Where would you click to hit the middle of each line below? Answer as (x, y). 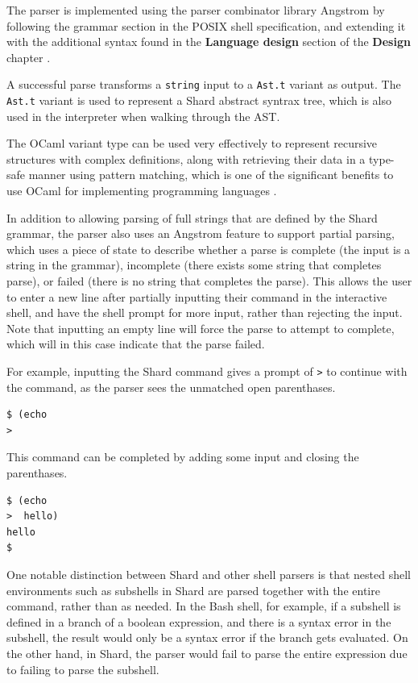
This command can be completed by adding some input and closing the (183, 457)
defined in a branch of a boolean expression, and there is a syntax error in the (199, 621)
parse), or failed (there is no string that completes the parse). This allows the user (209, 281)
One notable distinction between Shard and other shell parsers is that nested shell (209, 574)
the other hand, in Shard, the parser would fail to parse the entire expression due (207, 653)
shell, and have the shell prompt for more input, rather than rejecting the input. (205, 312)
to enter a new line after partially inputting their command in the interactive (197, 296)
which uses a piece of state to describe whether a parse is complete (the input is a (209, 249)
